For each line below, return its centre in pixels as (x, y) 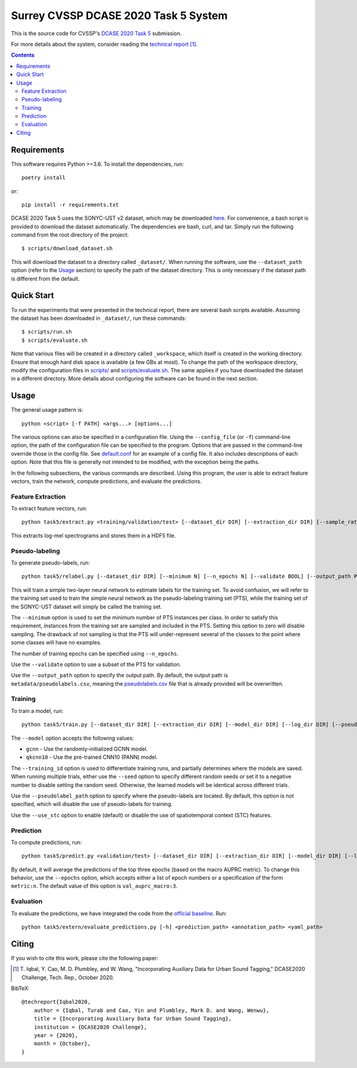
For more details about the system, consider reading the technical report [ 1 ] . (104, 44)
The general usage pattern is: (47, 410)
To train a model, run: (37, 711)
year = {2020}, (56, 1036)
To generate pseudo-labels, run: (51, 563)
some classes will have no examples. (56, 643)
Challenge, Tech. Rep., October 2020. (68, 977)
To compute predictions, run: (46, 842)
